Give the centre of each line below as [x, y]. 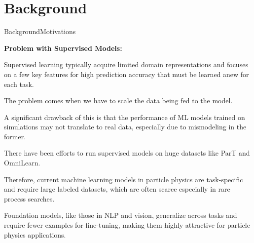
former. [15, 136]
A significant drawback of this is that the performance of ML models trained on [125, 117]
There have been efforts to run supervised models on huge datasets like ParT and [127, 153]
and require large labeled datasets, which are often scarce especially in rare [117, 189]
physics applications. [35, 234]
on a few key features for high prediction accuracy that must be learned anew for [127, 74]
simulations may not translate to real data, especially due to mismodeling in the [125, 127]
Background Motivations [40, 31]
